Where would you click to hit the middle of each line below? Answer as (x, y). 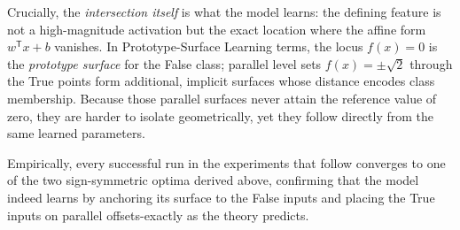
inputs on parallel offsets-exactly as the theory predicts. (158, 215)
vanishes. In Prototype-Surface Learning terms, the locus (209, 46)
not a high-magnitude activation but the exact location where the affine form (217, 29)
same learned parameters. (76, 133)
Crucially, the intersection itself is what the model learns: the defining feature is (224, 11)
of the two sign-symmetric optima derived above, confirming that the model (213, 180)
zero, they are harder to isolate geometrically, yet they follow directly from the (220, 115)
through (431, 63)
